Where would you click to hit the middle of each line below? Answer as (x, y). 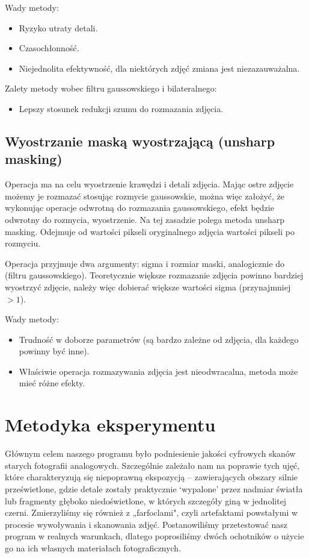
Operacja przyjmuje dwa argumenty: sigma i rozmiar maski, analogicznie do (145, 263)
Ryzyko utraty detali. (58, 27)
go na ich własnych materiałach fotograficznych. (93, 547)
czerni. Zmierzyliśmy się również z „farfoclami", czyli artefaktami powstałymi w (151, 513)
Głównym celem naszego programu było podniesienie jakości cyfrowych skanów (150, 453)
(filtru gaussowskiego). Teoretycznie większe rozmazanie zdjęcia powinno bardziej (154, 275)
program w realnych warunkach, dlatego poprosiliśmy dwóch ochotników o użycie (154, 536)
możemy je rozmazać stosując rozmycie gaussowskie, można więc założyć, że (145, 196)
